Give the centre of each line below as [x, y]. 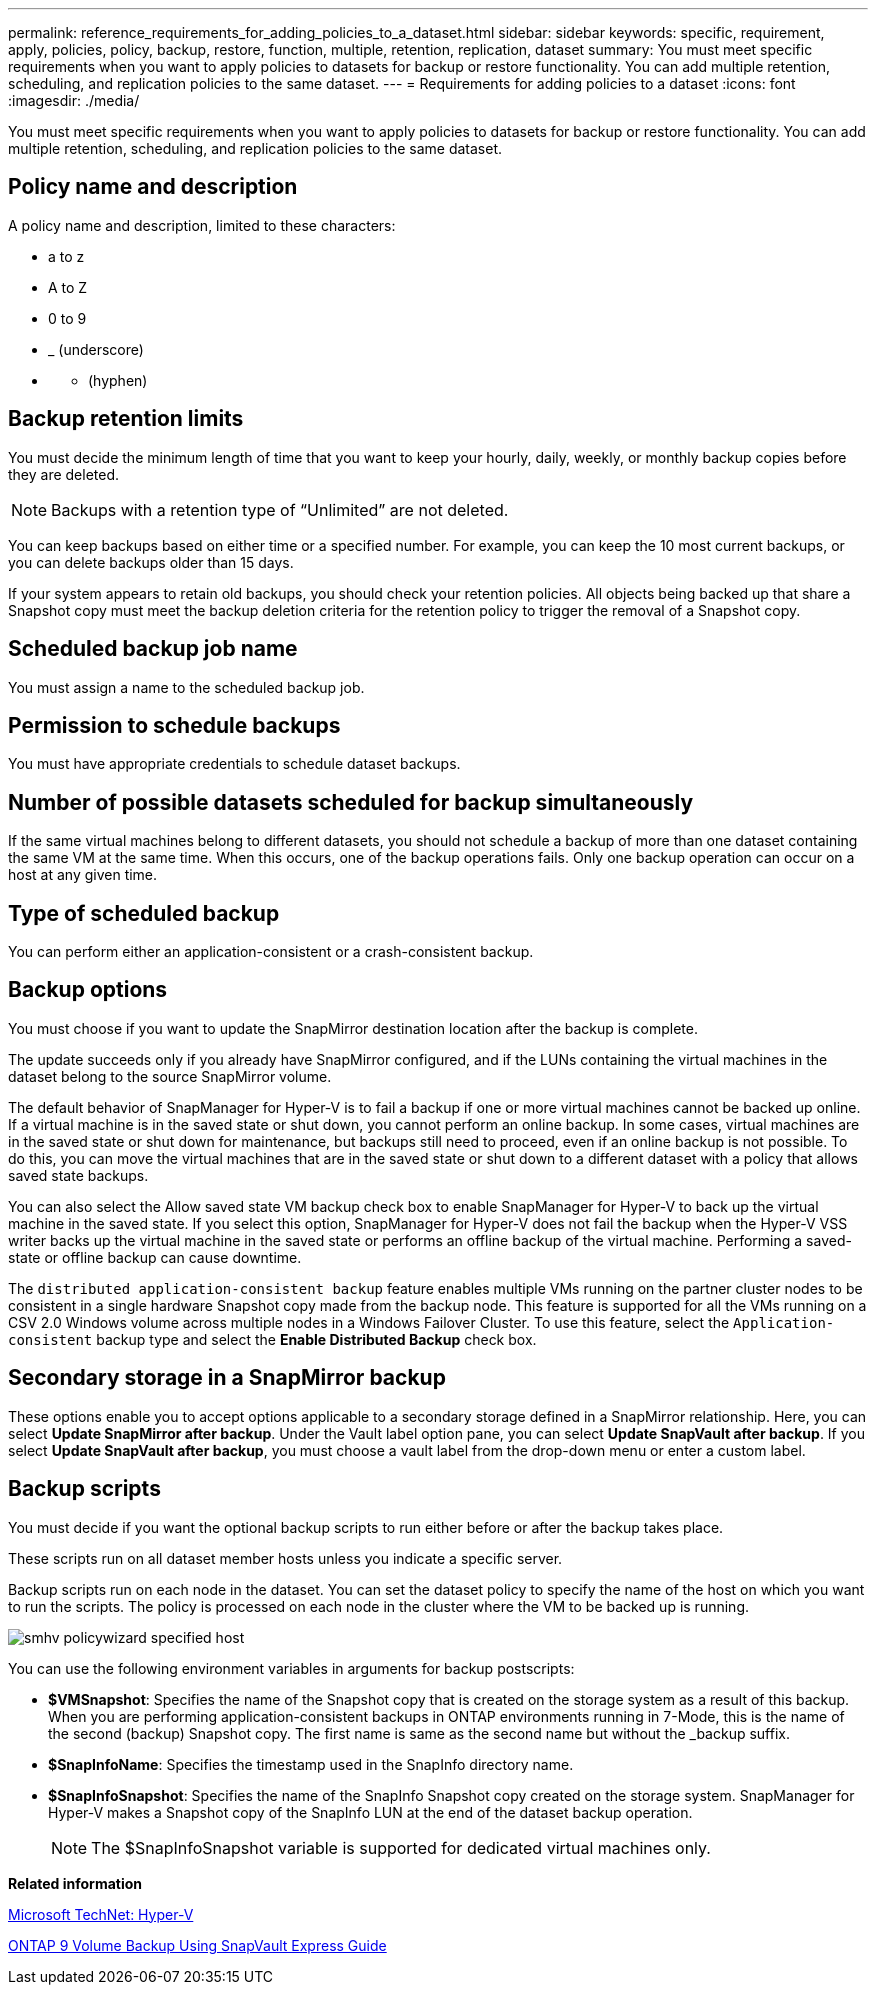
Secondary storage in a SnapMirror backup [227, 1378]
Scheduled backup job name [153, 649]
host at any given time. [83, 875]
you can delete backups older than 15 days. [151, 562]
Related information [75, 1883]
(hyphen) [118, 380]
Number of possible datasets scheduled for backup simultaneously [351, 802]
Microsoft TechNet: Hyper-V [101, 1914]
